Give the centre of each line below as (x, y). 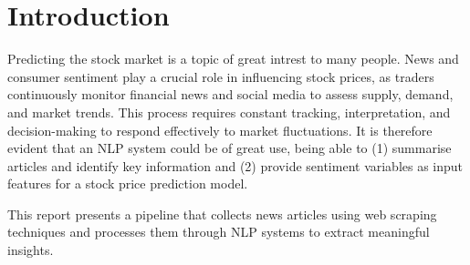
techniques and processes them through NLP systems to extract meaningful (219, 232)
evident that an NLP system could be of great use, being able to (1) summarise (230, 148)
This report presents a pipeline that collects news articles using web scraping (222, 214)
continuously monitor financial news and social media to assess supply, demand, (230, 94)
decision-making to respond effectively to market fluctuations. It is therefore (220, 130)
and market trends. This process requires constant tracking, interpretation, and (229, 112)
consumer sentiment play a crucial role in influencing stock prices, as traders (221, 76)
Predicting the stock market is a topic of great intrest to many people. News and (233, 59)
